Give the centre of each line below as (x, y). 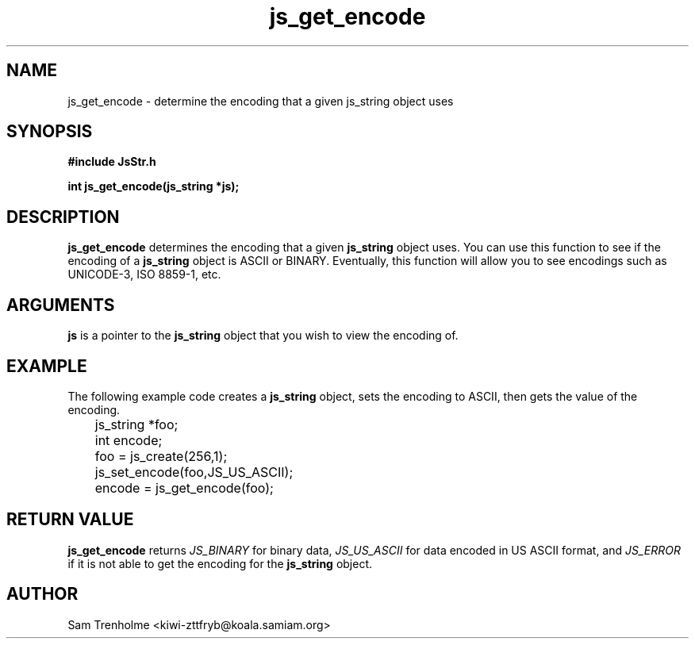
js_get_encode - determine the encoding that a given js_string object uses (261, 101)
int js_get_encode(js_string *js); (154, 186)
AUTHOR (42, 594)
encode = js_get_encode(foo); (184, 488)
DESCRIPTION (63, 217)
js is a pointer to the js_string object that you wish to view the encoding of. (263, 336)
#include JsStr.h (112, 162)
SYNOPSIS (50, 132)
